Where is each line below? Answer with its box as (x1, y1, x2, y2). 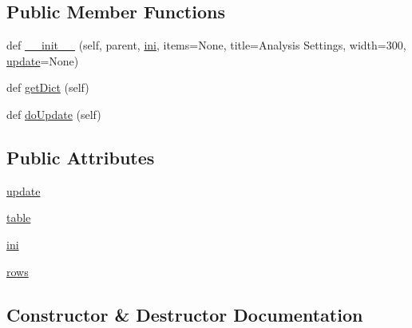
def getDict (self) (6, 79, 89, 96)
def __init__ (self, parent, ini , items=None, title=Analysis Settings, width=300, (6, 37, 406, 53)
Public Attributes (6, 144, 155, 169)
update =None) (6, 52, 79, 69)
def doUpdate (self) (6, 105, 101, 122)
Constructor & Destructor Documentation (6, 302, 363, 326)
